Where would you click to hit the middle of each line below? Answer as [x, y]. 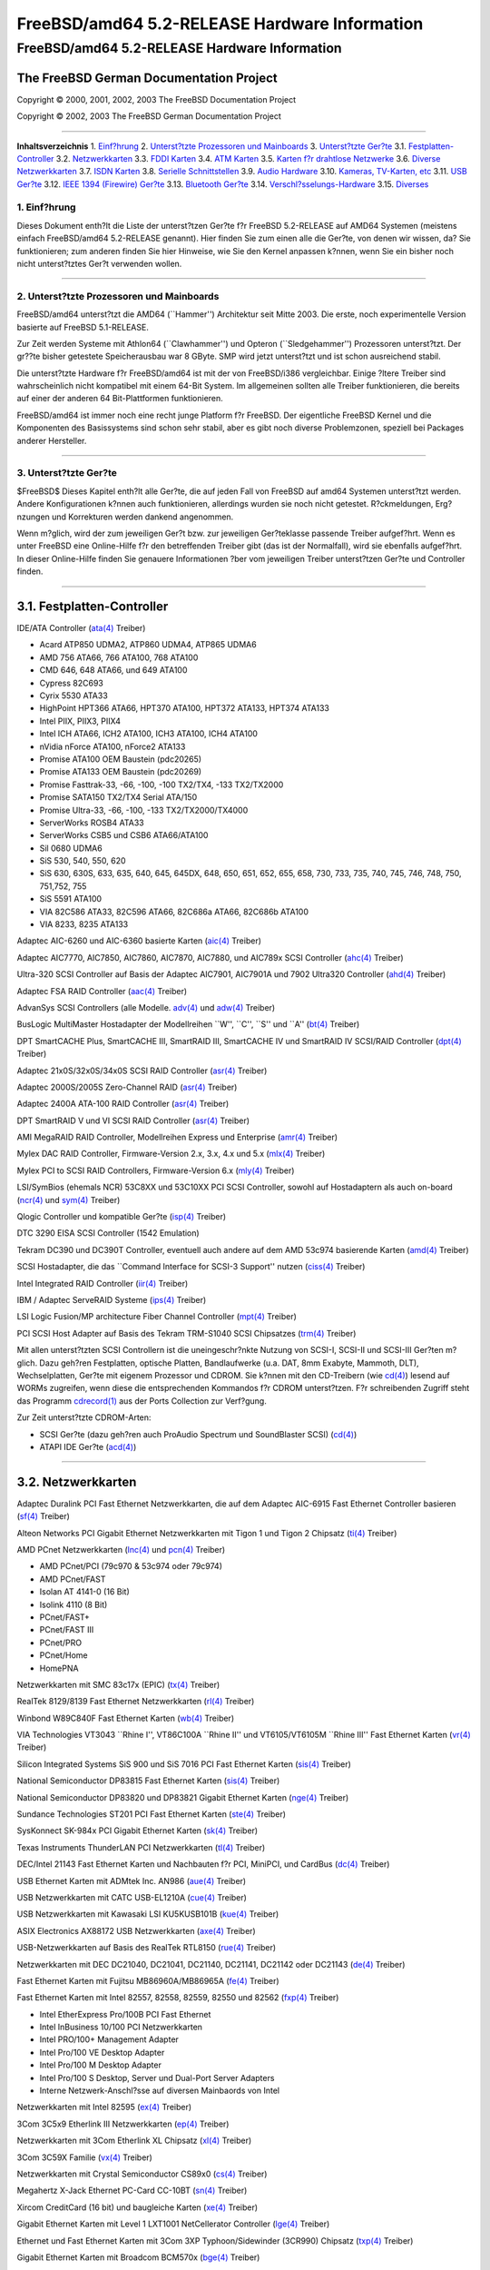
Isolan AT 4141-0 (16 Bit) [85, 1592]
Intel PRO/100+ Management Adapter [109, 2039]
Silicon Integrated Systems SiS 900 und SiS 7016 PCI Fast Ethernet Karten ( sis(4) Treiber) [184, 1764]
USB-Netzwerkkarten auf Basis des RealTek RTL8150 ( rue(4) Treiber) [147, 1948]
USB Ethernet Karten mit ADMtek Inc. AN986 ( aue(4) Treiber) [132, 1880]
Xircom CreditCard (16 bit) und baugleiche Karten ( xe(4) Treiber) [137, 2207]
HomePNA [59, 1668]
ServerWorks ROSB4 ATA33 [92, 823]
